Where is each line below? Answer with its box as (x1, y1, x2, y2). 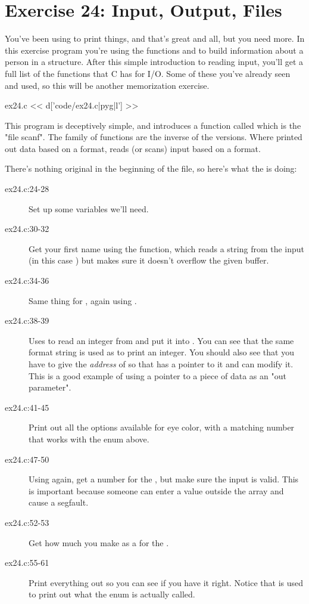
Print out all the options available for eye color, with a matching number (29, 421, 295, 433)
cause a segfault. (29, 496, 89, 509)
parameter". (29, 381, 71, 394)
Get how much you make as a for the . (29, 536, 169, 549)
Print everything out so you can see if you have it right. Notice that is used (29, 576, 304, 588)
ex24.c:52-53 (5, 516, 49, 528)
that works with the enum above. (29, 432, 149, 445)
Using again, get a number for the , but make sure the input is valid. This (29, 473, 299, 485)
